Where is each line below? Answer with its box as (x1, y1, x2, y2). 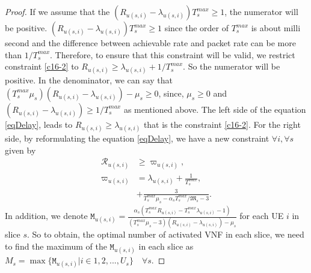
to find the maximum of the (5, 239, 107, 252)
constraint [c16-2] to (5, 60, 79, 73)
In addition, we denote (5, 209, 88, 222)
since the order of (164, 22, 229, 34)
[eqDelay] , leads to (5, 118, 73, 130)
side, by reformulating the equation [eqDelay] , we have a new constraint (5, 132, 269, 145)
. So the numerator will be (183, 60, 280, 73)
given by (5, 143, 36, 156)
